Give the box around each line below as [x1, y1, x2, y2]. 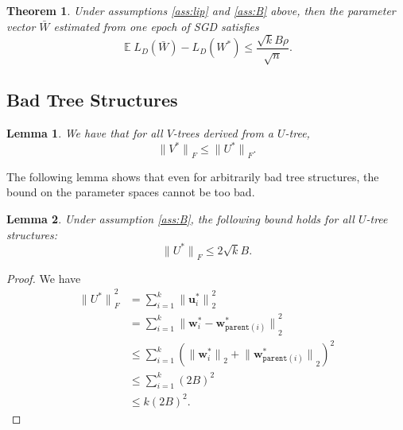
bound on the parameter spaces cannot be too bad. [6, 184, 255, 200]
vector [6, 17, 36, 34]
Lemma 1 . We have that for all [6, 125, 163, 141]
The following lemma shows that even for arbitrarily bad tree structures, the [6, 168, 379, 184]
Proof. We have [6, 269, 81, 286]
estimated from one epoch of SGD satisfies [53, 17, 259, 34]
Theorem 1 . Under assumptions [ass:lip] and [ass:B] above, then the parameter [6, 2, 396, 18]
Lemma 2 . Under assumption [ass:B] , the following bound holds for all [6, 211, 355, 227]
